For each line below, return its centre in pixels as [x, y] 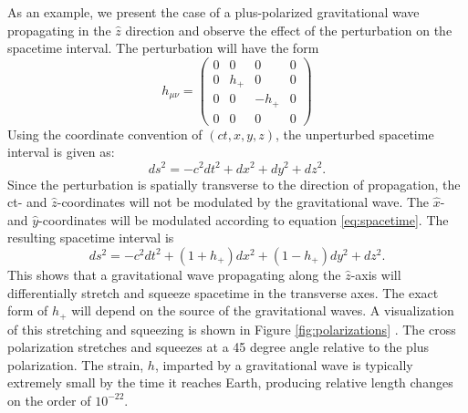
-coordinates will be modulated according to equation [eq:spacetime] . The [244, 219]
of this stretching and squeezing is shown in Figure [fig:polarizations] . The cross [232, 329]
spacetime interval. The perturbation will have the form [163, 48]
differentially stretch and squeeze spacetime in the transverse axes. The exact [223, 292]
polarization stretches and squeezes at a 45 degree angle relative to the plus [218, 347]
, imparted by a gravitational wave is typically [284, 364]
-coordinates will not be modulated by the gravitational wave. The [243, 202]
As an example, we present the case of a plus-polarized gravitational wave [213, 12]
